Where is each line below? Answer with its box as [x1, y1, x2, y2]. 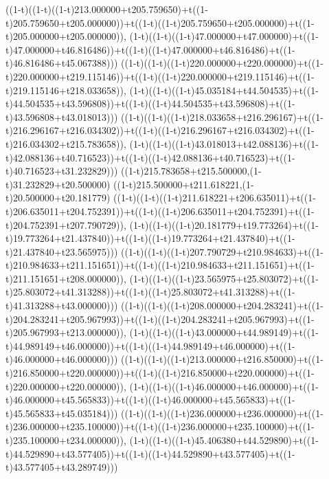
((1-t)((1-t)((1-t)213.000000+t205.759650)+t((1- [5, 2, 208, 16]
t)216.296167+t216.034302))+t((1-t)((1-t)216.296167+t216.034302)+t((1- [5, 123, 315, 137]
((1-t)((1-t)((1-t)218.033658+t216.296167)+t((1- [121, 109, 324, 124]
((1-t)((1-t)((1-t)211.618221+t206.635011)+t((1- [113, 190, 316, 205]
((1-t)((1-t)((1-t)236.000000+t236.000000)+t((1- [121, 405, 324, 420]
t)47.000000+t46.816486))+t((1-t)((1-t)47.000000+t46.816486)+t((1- [5, 42, 295, 56]
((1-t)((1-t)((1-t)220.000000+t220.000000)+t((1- [121, 56, 324, 70]
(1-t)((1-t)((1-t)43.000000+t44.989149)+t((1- [129, 325, 319, 339]
